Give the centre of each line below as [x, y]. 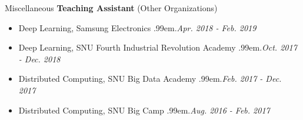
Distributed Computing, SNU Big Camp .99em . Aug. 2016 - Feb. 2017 [144, 110]
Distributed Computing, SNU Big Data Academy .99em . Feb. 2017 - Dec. [150, 79]
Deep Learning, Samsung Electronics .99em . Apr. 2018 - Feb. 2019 [137, 27]
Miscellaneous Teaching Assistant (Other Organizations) [111, 8]
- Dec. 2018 [39, 59]
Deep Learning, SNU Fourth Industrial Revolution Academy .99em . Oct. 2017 [158, 47]
